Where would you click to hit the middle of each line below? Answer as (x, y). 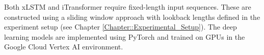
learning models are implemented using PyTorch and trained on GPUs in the (125, 36)
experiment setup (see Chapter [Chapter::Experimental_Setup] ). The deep (121, 27)
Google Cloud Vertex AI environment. (64, 47)
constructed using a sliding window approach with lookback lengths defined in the (132, 17)
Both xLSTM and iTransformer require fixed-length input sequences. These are (128, 7)
